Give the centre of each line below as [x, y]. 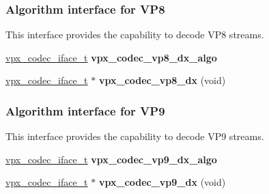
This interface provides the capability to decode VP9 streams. [135, 136]
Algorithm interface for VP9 [85, 110]
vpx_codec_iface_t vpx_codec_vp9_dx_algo [111, 159]
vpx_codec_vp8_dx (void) [162, 80]
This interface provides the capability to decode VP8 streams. [135, 34]
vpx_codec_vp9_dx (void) [162, 182]
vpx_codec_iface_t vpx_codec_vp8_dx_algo [111, 57]
